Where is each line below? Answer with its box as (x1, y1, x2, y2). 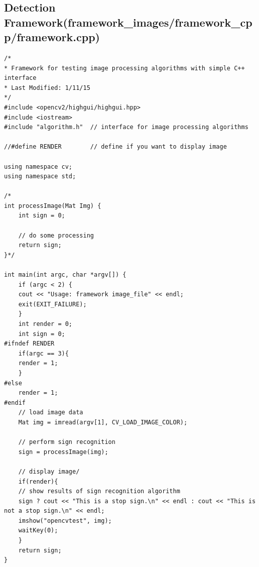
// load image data (18, 409, 83, 416)
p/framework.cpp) (4, 29, 100, 45)
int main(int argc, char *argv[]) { (4, 271, 126, 279)
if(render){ (18, 478, 58, 485)
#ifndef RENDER (4, 340, 55, 348)
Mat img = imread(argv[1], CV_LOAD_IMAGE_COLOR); (18, 418, 188, 426)
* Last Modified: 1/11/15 (4, 84, 90, 91)
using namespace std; (4, 173, 76, 180)
